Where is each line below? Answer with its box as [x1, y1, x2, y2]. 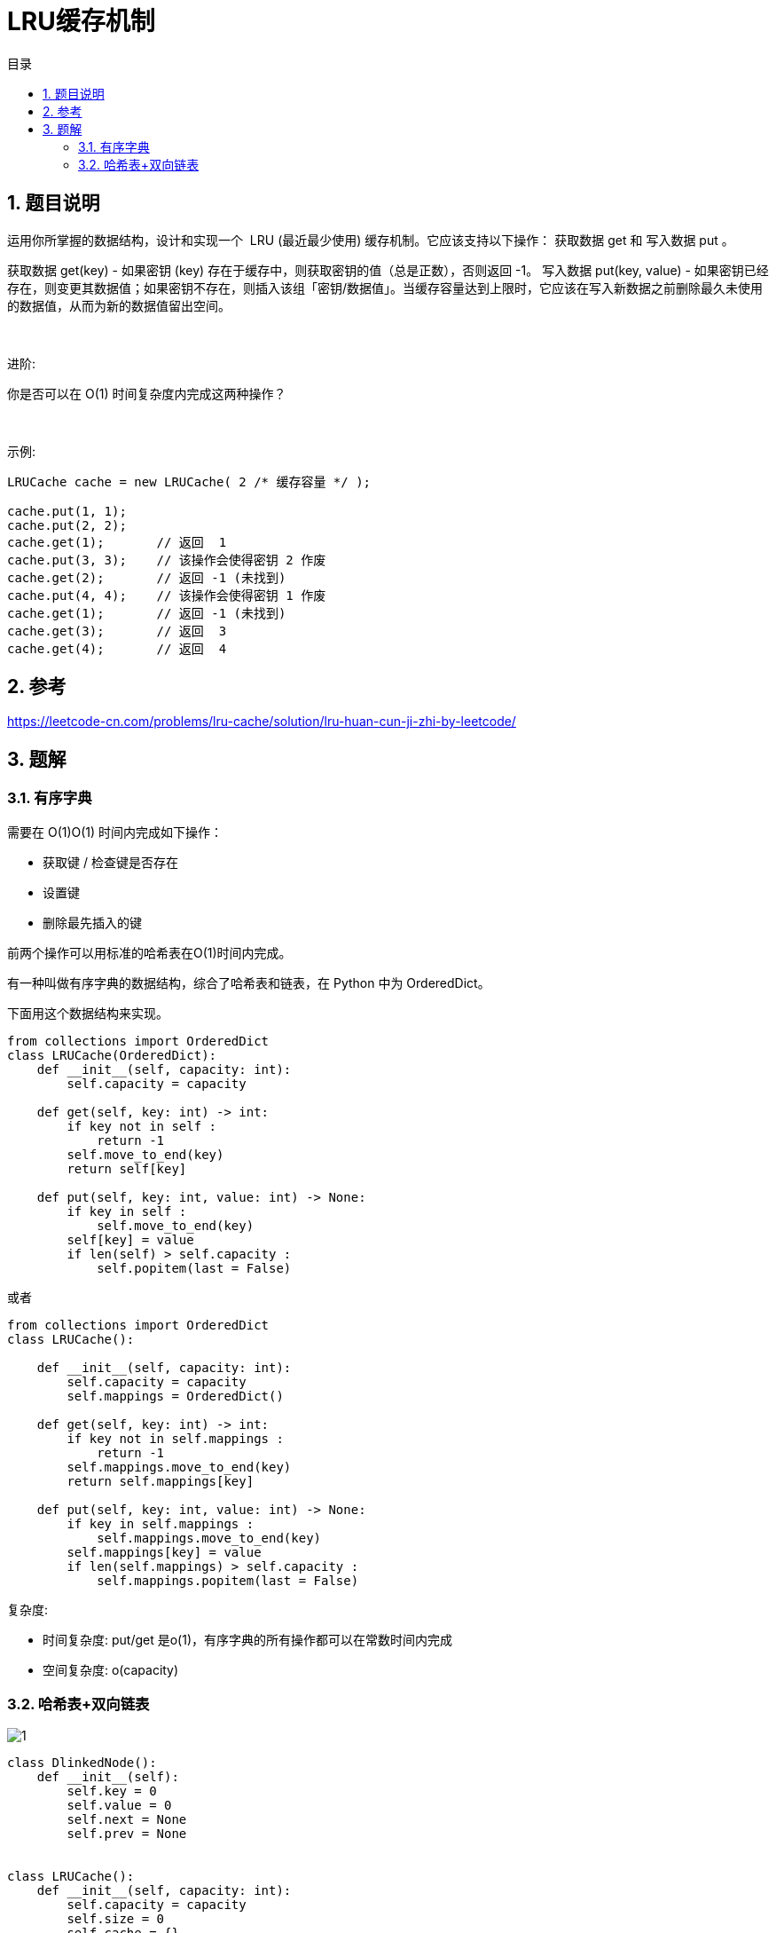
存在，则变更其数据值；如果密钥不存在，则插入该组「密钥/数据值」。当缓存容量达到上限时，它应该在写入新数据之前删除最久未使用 [7, 280, 764, 296]
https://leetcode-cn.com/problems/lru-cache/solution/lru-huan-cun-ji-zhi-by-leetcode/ [7, 714, 516, 730]
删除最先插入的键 [43, 914, 142, 930]
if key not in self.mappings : [67, 1431, 284, 1446]
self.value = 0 [67, 1798, 172, 1813]
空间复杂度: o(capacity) [43, 1661, 179, 1677]
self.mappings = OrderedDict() [67, 1388, 284, 1403]
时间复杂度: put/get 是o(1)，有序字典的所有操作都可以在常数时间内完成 [43, 1631, 453, 1647]
